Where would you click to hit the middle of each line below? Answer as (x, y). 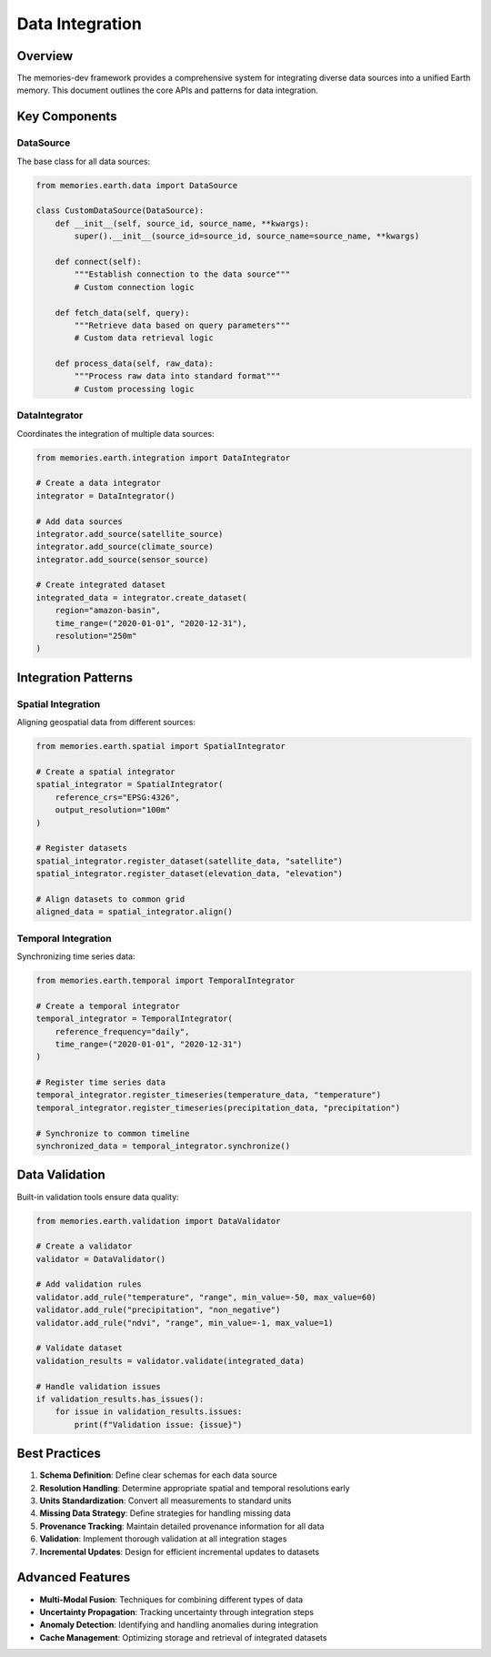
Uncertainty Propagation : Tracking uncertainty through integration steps (176, 1612)
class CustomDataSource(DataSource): (120, 211)
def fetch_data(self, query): (122, 313)
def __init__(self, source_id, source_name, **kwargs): (182, 223)
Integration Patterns (75, 677)
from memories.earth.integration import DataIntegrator (163, 458)
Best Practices (59, 1454)
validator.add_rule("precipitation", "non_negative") (158, 1310)
